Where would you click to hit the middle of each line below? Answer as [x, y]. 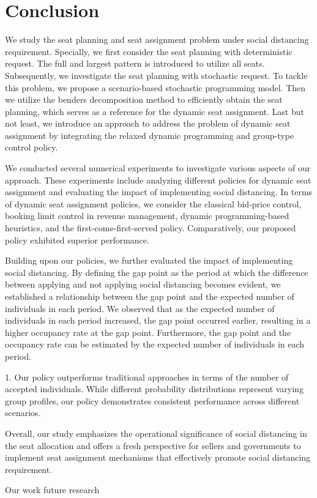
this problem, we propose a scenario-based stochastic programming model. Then [155, 87]
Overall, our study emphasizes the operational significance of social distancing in [156, 433]
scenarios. [23, 413]
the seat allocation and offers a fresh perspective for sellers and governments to [153, 445]
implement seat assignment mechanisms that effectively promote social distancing [158, 457]
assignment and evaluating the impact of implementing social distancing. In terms [159, 192]
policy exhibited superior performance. [77, 240]
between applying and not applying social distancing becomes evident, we [143, 284]
